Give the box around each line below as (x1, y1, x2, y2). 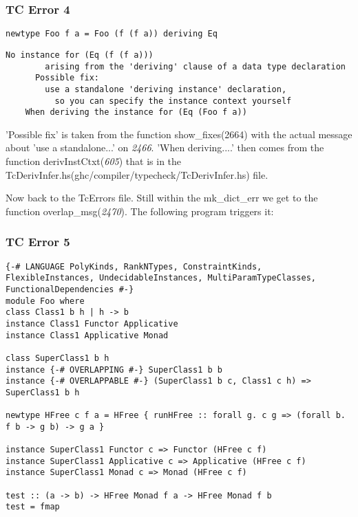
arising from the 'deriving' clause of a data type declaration (45, 61, 346, 71)
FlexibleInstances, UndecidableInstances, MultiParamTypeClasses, (6, 273, 317, 283)
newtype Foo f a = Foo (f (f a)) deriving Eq (6, 29, 218, 39)
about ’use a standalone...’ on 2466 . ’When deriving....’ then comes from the (6, 140, 324, 155)
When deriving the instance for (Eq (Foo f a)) (25, 107, 247, 118)
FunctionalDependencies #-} (6, 284, 134, 294)
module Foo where (6, 296, 85, 306)
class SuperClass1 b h (6, 353, 109, 363)
